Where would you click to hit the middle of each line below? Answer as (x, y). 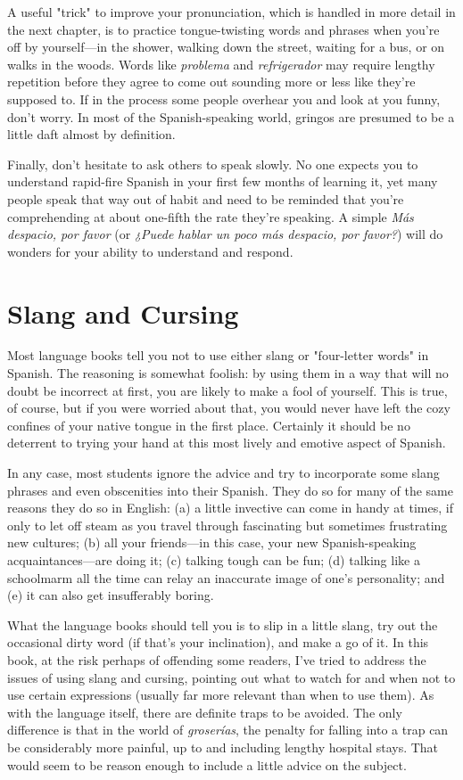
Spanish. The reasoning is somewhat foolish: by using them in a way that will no (228, 373)
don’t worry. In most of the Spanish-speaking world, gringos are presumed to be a (231, 116)
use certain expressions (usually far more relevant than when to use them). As (221, 695)
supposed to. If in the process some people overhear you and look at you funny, (224, 99)
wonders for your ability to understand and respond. (150, 251)
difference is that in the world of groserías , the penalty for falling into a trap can (228, 730)
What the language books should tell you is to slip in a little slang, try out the (223, 624)
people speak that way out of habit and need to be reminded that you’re (206, 198)
